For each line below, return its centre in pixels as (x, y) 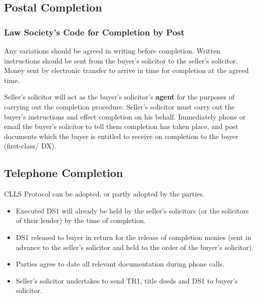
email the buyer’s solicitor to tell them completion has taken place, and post (121, 126)
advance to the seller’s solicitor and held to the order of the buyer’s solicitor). (135, 247)
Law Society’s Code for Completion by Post (94, 32)
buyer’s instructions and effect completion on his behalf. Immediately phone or (125, 116)
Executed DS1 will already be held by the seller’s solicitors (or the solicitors (132, 210)
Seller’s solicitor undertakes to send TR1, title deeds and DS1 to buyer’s (127, 280)
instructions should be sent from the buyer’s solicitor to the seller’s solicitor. (121, 60)
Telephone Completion (64, 173)
